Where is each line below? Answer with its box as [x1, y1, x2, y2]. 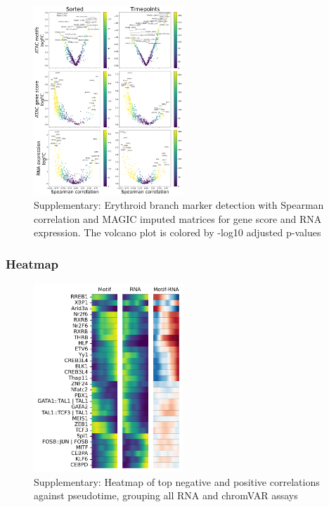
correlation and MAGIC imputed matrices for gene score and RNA [34, 211, 322, 226]
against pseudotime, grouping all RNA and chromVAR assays [34, 488, 298, 503]
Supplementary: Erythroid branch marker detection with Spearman [34, 198, 324, 212]
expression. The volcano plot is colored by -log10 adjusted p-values [34, 225, 321, 240]
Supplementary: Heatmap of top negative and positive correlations [34, 474, 320, 489]
